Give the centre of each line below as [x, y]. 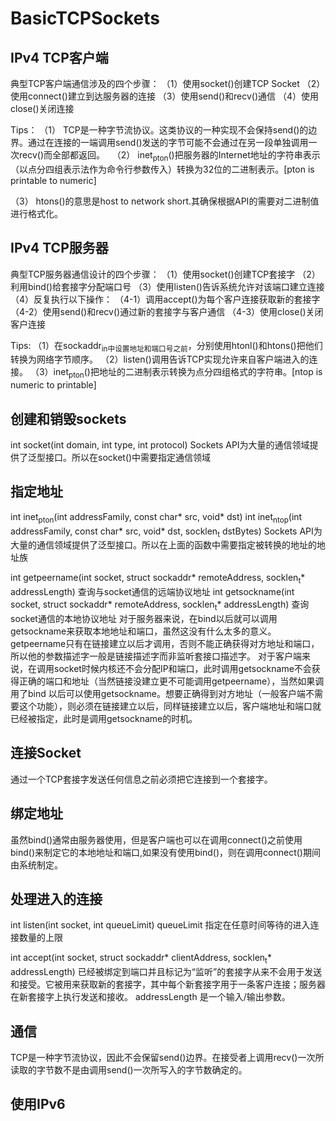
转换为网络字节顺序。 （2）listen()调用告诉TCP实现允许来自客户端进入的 [160, 359]
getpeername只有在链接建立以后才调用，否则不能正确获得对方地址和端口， [165, 644]
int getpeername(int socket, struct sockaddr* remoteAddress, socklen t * [158, 579]
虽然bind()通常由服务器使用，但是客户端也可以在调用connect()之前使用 [156, 839]
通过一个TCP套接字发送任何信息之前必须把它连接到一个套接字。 [141, 779]
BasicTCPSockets [85, 18]
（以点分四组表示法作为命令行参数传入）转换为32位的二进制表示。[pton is [162, 169]
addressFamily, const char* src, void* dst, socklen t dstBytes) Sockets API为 [166, 532]
